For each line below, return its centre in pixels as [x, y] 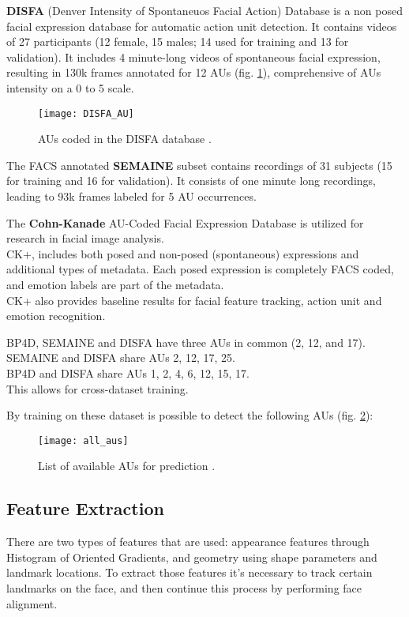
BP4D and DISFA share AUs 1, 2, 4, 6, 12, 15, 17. [128, 372]
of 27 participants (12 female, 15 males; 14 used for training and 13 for [178, 41]
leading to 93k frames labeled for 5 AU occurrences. [131, 196]
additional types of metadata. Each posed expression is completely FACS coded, [200, 269]
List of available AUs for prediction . [127, 466]
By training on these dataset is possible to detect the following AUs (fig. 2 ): [190, 415]
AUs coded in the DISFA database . [125, 139]
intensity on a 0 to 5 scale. [70, 87]
